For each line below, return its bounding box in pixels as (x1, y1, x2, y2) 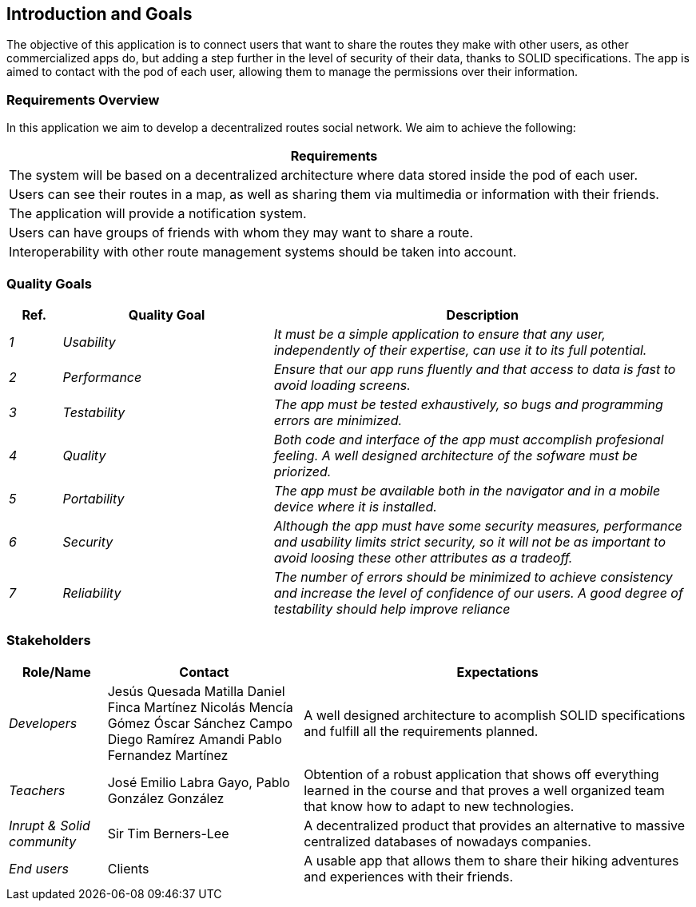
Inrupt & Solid (9, 817, 90, 833)
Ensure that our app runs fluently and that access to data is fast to (273, 360, 676, 377)
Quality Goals (6, 275, 92, 292)
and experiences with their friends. (304, 868, 514, 885)
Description (446, 306, 519, 323)
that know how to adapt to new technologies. (304, 798, 575, 814)
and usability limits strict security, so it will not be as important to (273, 533, 666, 550)
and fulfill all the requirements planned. (304, 722, 539, 739)
